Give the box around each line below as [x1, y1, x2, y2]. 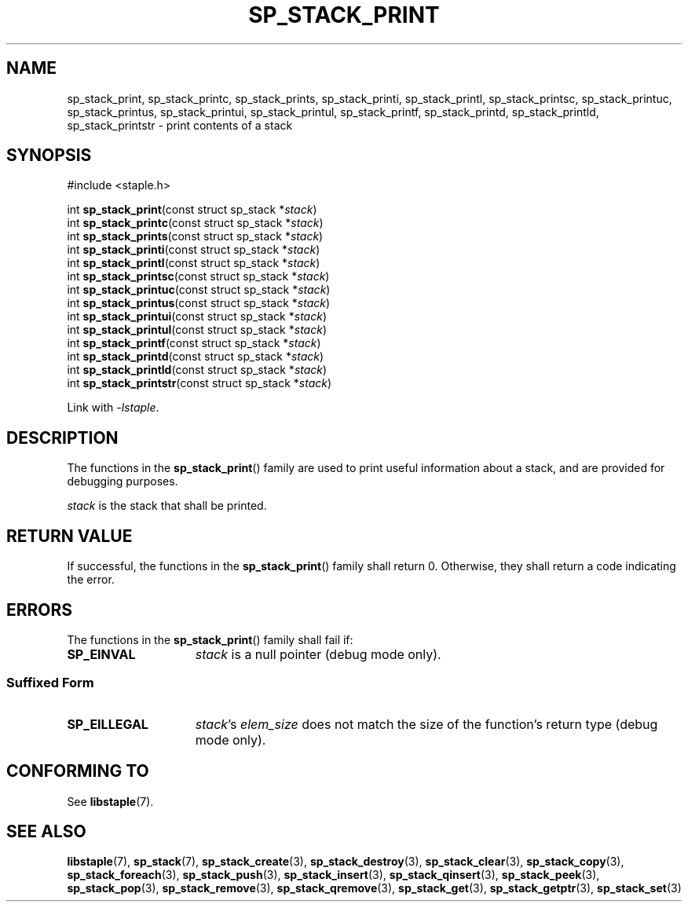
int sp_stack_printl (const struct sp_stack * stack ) [67, 256, 320, 270]
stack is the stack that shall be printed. [67, 499, 267, 513]
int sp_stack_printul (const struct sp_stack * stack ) [67, 323, 327, 337]
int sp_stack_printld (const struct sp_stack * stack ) [67, 363, 328, 377]
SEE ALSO [6, 821, 86, 841]
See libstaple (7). [67, 794, 154, 808]
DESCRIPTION [6, 427, 119, 448]
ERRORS [6, 599, 73, 620]
